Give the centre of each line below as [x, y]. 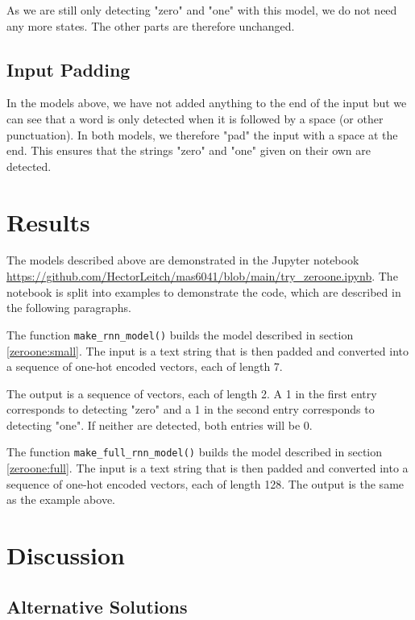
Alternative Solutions [97, 606]
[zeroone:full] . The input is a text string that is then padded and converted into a [207, 468]
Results [48, 221]
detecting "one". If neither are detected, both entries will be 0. [160, 424]
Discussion [66, 555]
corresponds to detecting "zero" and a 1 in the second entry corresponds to [191, 409]
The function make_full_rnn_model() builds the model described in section [195, 452]
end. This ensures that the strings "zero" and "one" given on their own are [189, 150]
